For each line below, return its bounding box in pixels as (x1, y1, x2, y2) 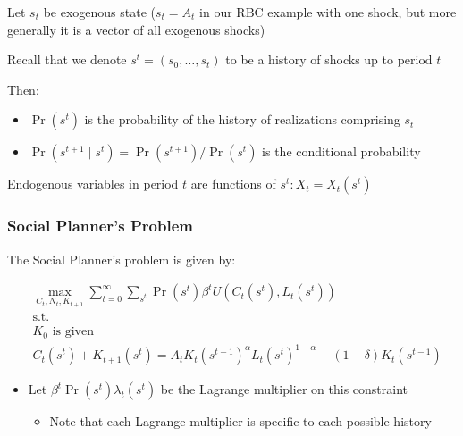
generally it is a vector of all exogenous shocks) (7, 20, 265, 38)
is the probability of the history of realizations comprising (84, 110, 400, 129)
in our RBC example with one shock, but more (199, 3, 457, 21)
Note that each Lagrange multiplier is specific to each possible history (49, 412, 432, 431)
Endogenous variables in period (7, 174, 179, 193)
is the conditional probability (262, 142, 421, 161)
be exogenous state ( (43, 3, 156, 21)
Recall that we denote (7, 50, 127, 69)
